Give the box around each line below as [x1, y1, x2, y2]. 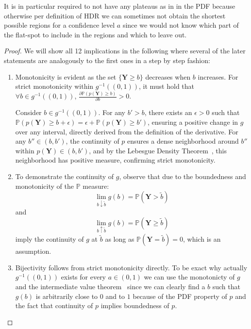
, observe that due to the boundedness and [119, 171, 246, 181]
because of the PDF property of [133, 291, 227, 301]
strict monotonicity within [15, 81, 94, 91]
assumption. [15, 246, 51, 256]
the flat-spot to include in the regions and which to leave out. [4, 29, 187, 39]
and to [105, 291, 125, 301]
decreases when [145, 71, 191, 82]
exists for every [61, 272, 106, 282]
